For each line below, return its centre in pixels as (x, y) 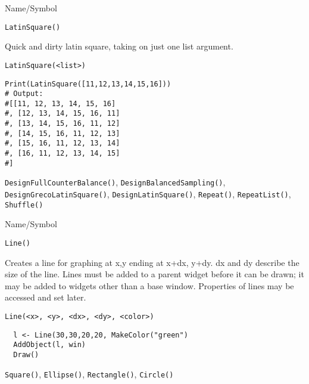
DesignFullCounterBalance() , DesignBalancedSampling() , (115, 182)
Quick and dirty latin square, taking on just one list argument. (119, 46)
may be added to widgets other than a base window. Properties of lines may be (149, 285)
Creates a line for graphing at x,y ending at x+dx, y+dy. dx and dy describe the (152, 262)
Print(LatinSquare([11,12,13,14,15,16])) (88, 84)
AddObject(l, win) (50, 345)
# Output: (24, 94)
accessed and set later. (46, 297)
